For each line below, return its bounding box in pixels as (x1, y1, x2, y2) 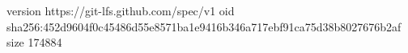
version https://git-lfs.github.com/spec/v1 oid (6, 2, 235, 18)
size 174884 (6, 34, 62, 51)
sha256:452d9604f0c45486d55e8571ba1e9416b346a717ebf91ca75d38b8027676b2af (6, 18, 402, 35)
